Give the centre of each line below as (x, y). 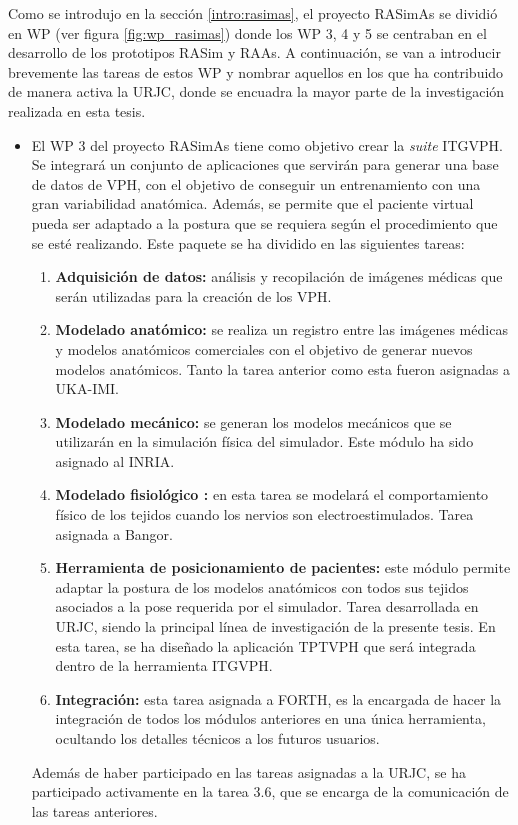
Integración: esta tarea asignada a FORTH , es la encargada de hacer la (278, 698)
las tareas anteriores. (94, 810)
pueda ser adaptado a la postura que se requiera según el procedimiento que (264, 222)
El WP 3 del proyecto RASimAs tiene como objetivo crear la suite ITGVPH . (267, 144)
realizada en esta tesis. (77, 110)
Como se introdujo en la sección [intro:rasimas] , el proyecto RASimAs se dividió (253, 13)
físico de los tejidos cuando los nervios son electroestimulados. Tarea (264, 514)
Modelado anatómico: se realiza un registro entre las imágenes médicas (281, 329)
